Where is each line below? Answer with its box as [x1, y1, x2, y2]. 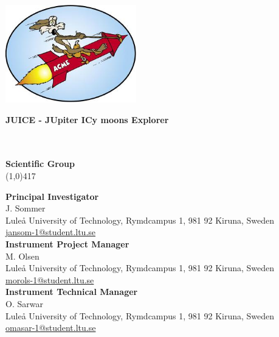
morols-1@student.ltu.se [5, 273, 94, 286]
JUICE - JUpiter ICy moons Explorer [5, 113, 169, 126]
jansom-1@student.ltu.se [5, 225, 96, 238]
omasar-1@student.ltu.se [5, 321, 96, 334]
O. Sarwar [5, 297, 43, 310]
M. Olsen [5, 249, 40, 262]
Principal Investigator [5, 190, 99, 202]
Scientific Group [5, 157, 75, 170]
